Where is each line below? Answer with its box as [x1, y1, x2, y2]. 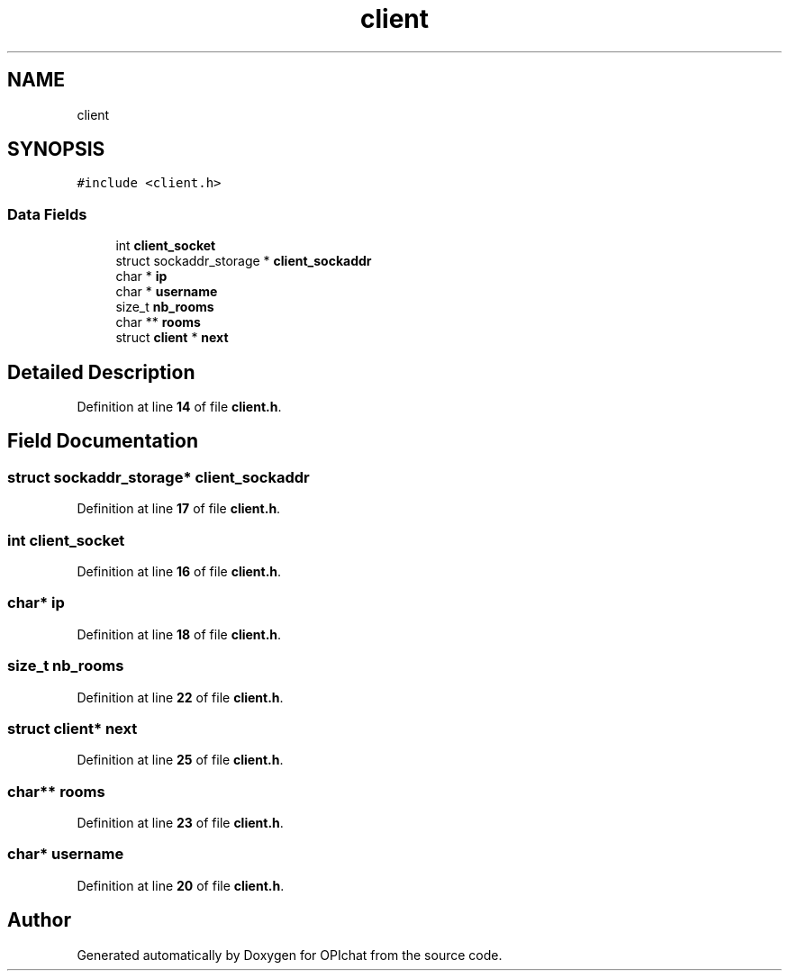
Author [7, 909, 71, 932]
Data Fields [7, 204, 87, 223]
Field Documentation [7, 430, 198, 453]
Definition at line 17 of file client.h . [77, 501, 281, 517]
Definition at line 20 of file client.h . [77, 877, 285, 893]
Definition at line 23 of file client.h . [77, 815, 284, 830]
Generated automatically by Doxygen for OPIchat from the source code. [77, 946, 503, 963]
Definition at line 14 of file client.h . [77, 399, 282, 415]
